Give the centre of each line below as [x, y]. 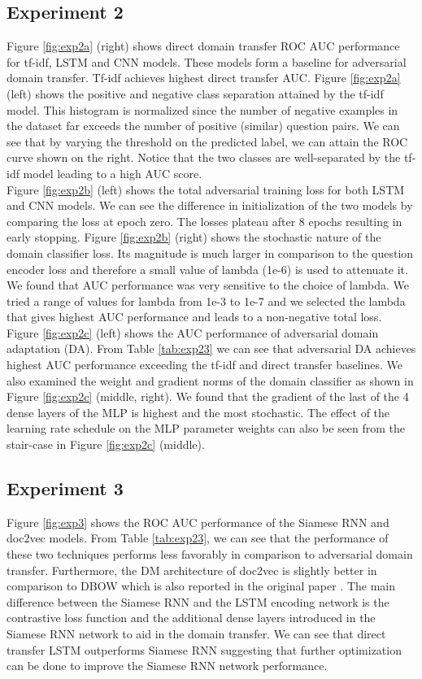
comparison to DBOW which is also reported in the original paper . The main [201, 586]
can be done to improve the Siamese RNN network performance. [167, 666]
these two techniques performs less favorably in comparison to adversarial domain [210, 554]
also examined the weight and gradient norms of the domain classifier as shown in [210, 380]
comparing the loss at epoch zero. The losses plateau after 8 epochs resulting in [204, 221]
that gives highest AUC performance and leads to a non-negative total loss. [194, 317]
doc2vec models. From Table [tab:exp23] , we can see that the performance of [198, 538]
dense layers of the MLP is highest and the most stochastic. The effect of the [198, 412]
